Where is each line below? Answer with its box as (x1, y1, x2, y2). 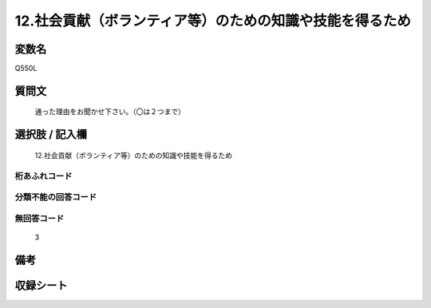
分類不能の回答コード (14, 192, 97, 203)
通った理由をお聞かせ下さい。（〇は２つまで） (34, 107, 185, 116)
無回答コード (14, 212, 65, 223)
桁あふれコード (14, 170, 73, 181)
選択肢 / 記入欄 (14, 128, 88, 141)
